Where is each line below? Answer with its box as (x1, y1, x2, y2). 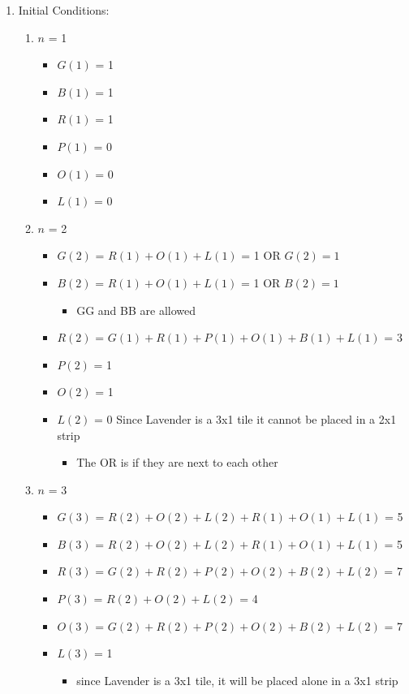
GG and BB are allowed (76, 301, 196, 318)
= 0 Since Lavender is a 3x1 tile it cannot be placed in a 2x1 (94, 410, 397, 427)
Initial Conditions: (18, 2, 110, 18)
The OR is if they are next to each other (76, 454, 278, 471)
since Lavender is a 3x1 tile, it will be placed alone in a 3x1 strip (76, 671, 398, 688)
